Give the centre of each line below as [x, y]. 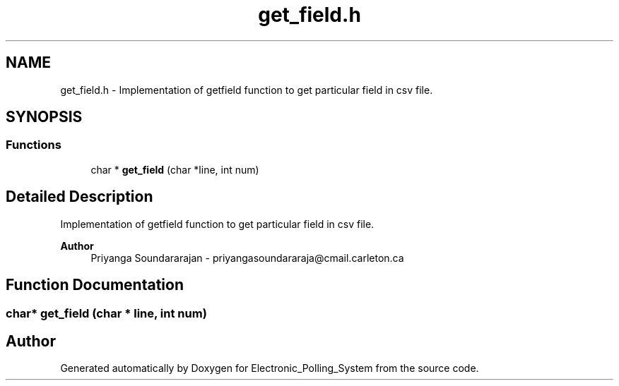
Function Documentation [95, 285]
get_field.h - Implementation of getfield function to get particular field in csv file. [247, 90]
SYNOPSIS [44, 117]
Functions [34, 145]
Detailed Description [79, 197]
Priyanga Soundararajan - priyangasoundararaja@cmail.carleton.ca [247, 258]
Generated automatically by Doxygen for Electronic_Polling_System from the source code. [270, 368]
